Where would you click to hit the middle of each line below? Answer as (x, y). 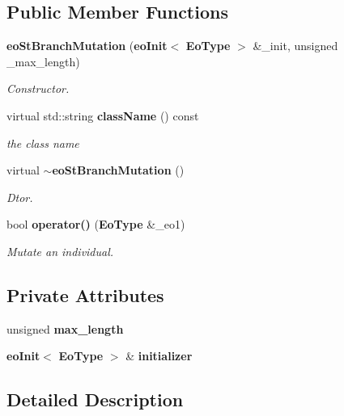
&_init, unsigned (295, 46)
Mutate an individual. (60, 251)
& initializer (159, 356)
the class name (43, 143)
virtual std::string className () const (103, 115)
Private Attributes (85, 294)
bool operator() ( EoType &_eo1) (96, 224)
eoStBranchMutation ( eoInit (87, 46)
